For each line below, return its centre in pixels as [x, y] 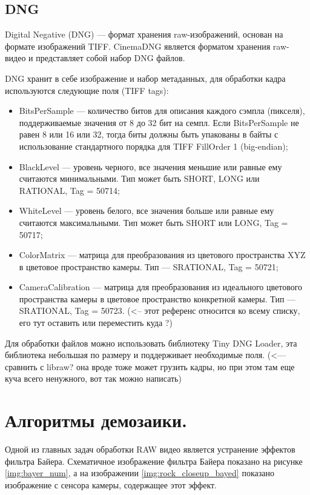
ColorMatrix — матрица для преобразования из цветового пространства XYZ [162, 255]
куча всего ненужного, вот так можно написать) [93, 378]
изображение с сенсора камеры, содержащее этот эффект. [111, 484]
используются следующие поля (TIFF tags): [87, 90]
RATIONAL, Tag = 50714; [69, 190]
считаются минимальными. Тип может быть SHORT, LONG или [139, 178]
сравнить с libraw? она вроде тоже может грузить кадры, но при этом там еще [150, 366]
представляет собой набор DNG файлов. [110, 58]
